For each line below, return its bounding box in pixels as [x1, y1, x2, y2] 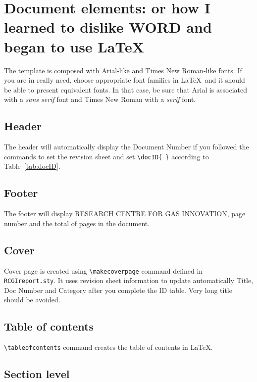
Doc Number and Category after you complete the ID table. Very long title [4, 285, 232, 295]
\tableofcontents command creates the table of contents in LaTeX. [4, 342, 213, 352]
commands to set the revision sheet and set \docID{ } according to [4, 151, 209, 161]
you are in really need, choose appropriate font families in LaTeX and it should [4, 75, 245, 85]
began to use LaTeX [4, 36, 145, 56]
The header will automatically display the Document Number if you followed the [4, 142, 249, 152]
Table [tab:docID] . [4, 161, 60, 171]
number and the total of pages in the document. [4, 218, 150, 228]
